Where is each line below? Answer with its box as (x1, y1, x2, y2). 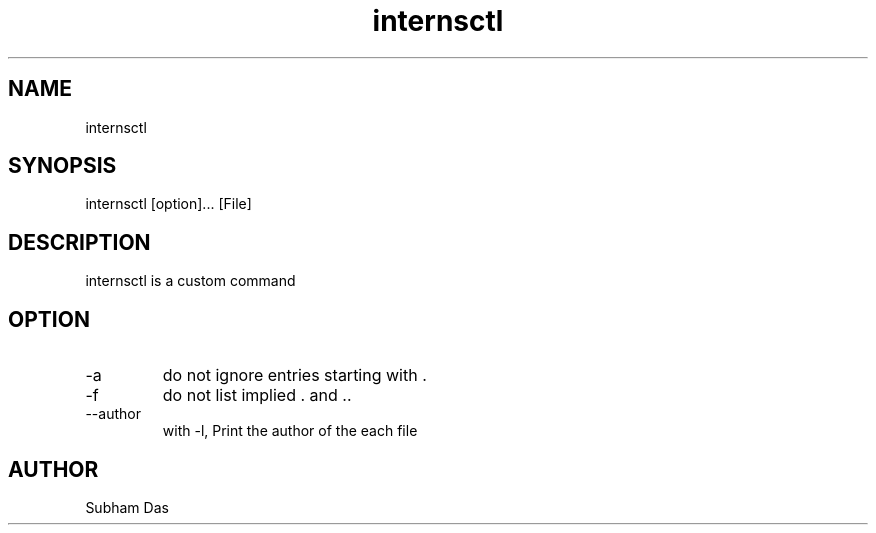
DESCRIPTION (8, 229, 151, 255)
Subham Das (85, 498, 169, 516)
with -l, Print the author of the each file (162, 422, 418, 440)
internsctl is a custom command (85, 272, 296, 290)
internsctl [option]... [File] (85, 195, 252, 213)
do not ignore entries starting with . (162, 365, 427, 386)
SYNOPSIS (8, 153, 117, 179)
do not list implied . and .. (162, 385, 352, 406)
